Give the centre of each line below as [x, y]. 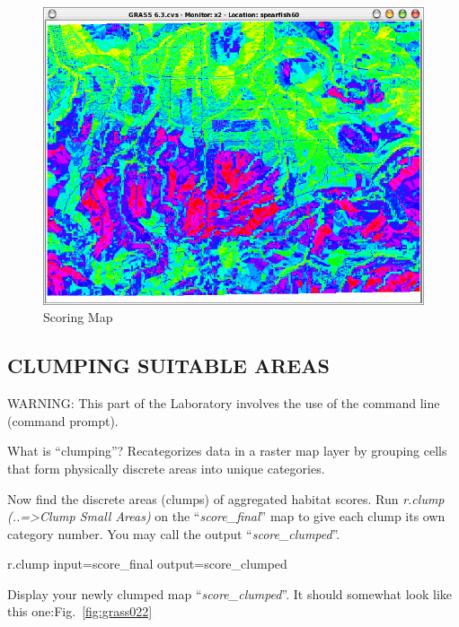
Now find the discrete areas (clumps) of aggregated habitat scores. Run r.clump [226, 498]
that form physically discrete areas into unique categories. [166, 468]
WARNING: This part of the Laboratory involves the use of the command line [224, 403]
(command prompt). [63, 420]
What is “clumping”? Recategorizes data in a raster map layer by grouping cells [227, 451]
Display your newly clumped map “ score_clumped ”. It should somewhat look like [230, 593]
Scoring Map [78, 317]
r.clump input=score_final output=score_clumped [147, 564]
